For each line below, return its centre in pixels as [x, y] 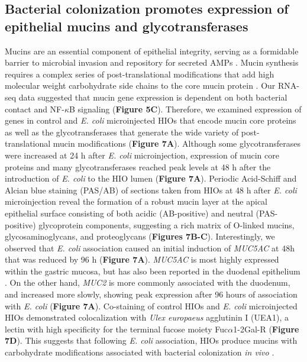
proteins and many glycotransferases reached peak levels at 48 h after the [138, 167]
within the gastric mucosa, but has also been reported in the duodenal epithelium [153, 271]
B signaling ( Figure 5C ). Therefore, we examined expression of [185, 109]
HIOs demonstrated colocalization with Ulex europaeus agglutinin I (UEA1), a [147, 317]
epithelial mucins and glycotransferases [127, 26]
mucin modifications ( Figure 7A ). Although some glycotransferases [177, 143]
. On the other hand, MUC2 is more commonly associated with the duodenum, [148, 282]
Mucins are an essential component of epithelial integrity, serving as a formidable [152, 51]
